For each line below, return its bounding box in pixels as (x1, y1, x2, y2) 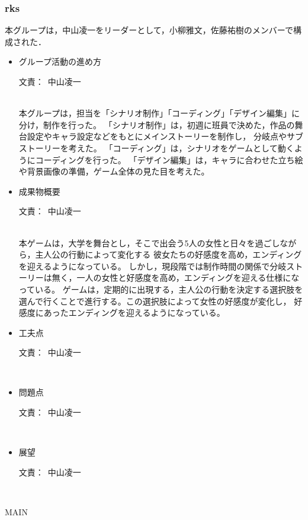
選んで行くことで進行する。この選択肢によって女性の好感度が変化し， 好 (18, 294, 303, 307)
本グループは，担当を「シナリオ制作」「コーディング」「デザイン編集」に (18, 107, 300, 119)
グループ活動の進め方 (18, 55, 101, 68)
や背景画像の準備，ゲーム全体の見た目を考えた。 (18, 165, 210, 177)
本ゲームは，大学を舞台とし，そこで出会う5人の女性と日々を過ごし (18, 236, 280, 249)
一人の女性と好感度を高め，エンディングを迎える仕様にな (76, 271, 300, 284)
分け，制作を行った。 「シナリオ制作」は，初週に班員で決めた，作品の (18, 118, 295, 131)
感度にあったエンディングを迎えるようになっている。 (18, 306, 225, 319)
